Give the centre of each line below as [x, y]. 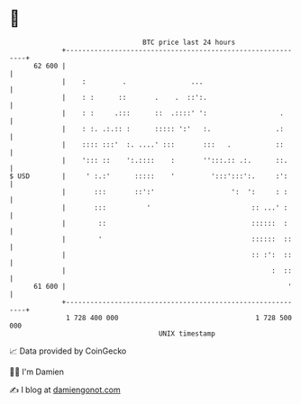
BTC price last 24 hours [189, 42]
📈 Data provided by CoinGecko [68, 351]
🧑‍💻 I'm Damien [37, 372]
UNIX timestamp [187, 333]
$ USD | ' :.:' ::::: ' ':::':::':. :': [149, 176]
